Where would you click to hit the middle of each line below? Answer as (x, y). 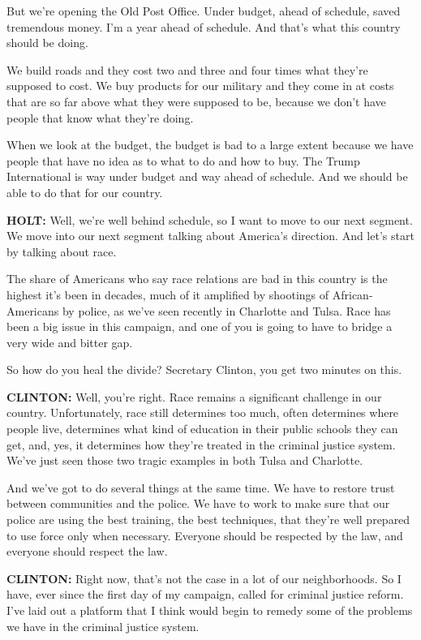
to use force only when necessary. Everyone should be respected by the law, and (205, 535)
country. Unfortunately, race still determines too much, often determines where (203, 412)
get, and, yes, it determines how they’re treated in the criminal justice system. (201, 444)
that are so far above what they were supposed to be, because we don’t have (196, 101)
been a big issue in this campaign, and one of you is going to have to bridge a (200, 326)
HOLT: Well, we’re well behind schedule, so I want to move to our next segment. (210, 219)
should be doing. (47, 43)
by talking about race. (62, 251)
